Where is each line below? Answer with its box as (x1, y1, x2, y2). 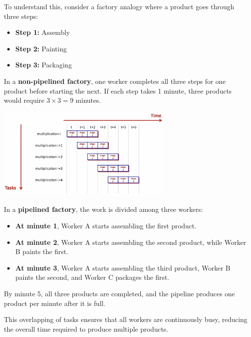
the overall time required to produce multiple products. (4, 323, 168, 334)
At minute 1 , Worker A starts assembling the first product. (15, 221, 197, 230)
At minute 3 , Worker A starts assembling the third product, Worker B (15, 262, 231, 273)
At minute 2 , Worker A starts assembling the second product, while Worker (15, 237, 246, 247)
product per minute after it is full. (4, 298, 106, 308)
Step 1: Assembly (15, 27, 70, 37)
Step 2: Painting (15, 43, 67, 53)
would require (4, 95, 45, 105)
